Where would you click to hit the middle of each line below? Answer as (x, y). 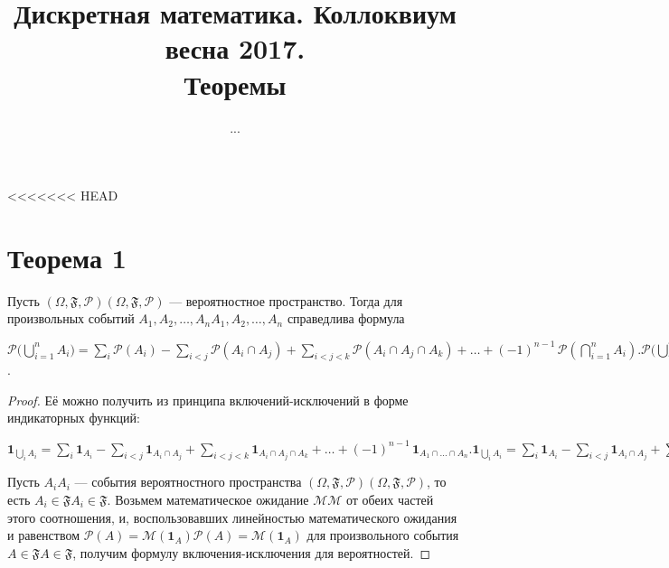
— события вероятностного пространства (188, 482)
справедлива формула (346, 318)
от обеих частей (390, 499)
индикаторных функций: (74, 418)
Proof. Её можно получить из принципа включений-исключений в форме (208, 400)
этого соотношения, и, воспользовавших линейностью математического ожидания (232, 517)
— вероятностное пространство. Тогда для (286, 300)
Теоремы (235, 84)
